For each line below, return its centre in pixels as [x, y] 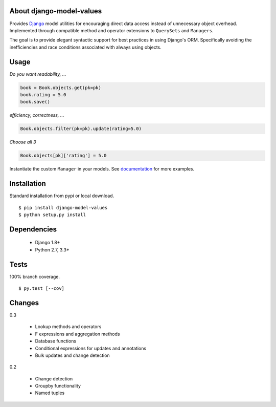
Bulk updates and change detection [72, 355]
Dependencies [33, 229]
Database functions [56, 341]
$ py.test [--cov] [42, 288]
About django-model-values [56, 11]
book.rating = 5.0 [43, 94]
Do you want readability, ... [38, 74]
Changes [24, 303]
